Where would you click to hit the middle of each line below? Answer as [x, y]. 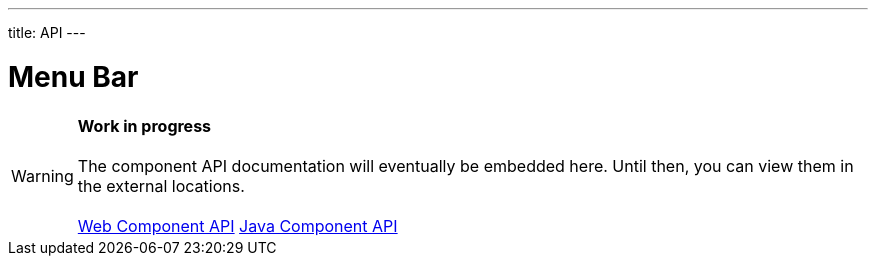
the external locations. [161, 185]
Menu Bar [73, 76]
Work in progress [144, 125]
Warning [42, 175]
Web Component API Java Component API [237, 225]
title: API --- [47, 32]
